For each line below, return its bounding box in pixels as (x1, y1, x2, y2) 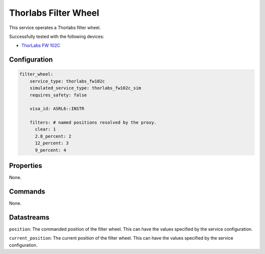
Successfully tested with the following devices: (9, 33, 105, 39)
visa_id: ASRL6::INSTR (29, 106, 84, 112)
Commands (9, 187, 46, 195)
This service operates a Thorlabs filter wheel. (9, 25, 101, 31)
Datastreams (9, 213, 50, 222)
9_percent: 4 (35, 147, 66, 153)
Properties (9, 161, 42, 170)
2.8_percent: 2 (35, 133, 72, 139)
